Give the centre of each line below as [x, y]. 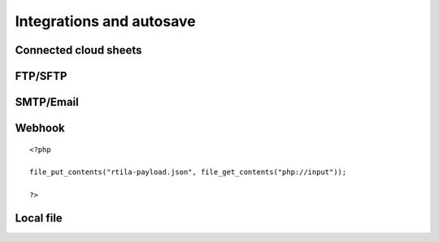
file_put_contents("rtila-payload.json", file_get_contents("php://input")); [188, 172]
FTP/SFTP [41, 76]
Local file [39, 218]
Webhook [40, 128]
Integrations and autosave [105, 21]
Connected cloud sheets [78, 50]
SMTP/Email [47, 102]
